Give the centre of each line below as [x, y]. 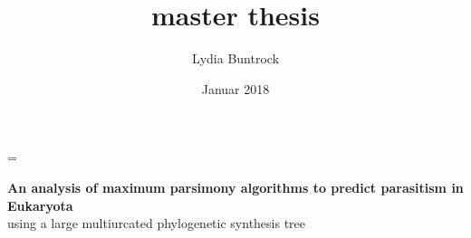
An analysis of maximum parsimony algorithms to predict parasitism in [235, 187]
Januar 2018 [235, 88]
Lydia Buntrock [235, 58]
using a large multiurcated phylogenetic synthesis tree [157, 223]
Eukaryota [40, 205]
